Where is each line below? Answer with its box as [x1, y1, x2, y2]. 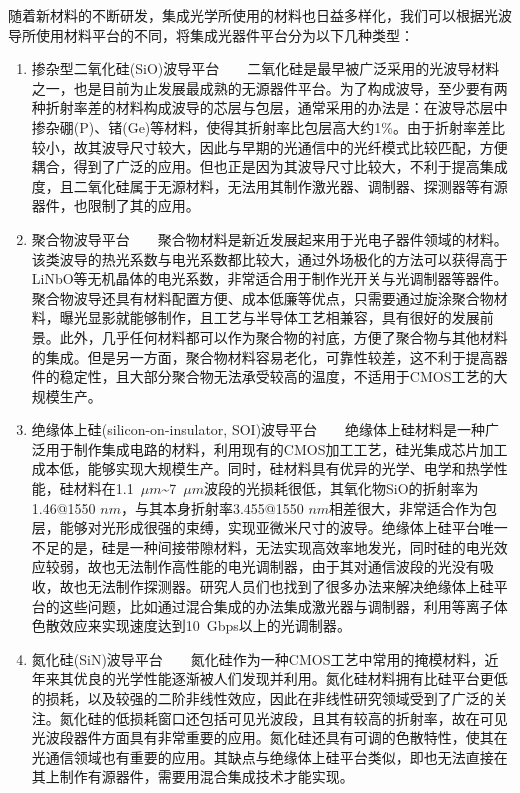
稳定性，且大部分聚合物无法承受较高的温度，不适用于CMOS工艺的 [59, 366, 494, 387]
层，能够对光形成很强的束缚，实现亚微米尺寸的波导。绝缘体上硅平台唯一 [31, 517, 508, 538]
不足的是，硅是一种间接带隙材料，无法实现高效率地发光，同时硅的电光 [31, 536, 494, 557]
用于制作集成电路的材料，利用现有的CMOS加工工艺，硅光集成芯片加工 [45, 438, 508, 459]
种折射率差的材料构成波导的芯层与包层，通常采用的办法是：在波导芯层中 [31, 97, 508, 118]
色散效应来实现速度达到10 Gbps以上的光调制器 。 [31, 615, 351, 636]
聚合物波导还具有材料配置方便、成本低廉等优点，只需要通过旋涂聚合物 [31, 287, 494, 308]
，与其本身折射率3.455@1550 [120, 497, 304, 518]
